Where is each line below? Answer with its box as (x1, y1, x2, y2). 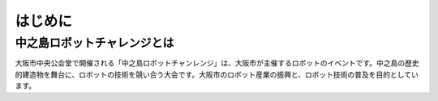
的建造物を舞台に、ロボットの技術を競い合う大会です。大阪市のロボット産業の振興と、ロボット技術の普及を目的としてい (15, 69, 419, 79)
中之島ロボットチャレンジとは (15, 36, 174, 50)
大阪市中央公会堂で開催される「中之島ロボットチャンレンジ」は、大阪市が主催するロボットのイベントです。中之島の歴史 (15, 58, 419, 68)
